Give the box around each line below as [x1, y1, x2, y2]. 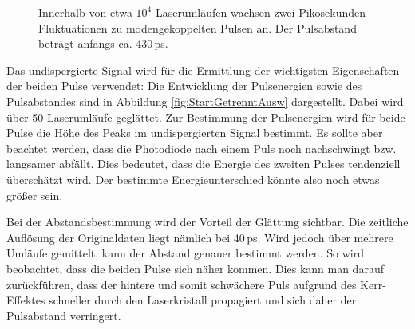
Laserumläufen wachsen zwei [155, 4, 295, 20]
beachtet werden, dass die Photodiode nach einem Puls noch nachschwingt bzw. [6, 139, 397, 156]
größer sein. [6, 186, 63, 203]
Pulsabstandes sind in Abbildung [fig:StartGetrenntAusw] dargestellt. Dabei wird [6, 92, 404, 109]
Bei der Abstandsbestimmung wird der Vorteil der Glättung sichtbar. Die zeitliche [6, 213, 409, 230]
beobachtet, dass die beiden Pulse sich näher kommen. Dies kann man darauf [6, 260, 384, 276]
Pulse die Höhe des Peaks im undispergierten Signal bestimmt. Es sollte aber [6, 124, 383, 141]
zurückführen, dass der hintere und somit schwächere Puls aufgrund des [6, 276, 357, 292]
